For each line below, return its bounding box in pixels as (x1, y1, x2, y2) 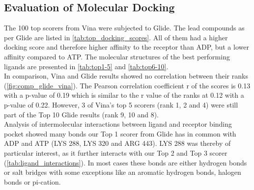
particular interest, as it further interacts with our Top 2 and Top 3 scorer (4, 147, 227, 158)
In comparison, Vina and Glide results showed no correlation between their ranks (4, 71, 248, 81)
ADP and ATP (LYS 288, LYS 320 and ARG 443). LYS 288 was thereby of (4, 138, 231, 148)
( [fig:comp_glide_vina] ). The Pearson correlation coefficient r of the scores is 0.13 (4, 80, 251, 90)
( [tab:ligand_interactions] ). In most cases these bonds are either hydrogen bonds (4, 157, 247, 167)
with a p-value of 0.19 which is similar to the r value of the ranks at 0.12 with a (4, 90, 244, 100)
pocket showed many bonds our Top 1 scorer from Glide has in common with (4, 128, 236, 138)
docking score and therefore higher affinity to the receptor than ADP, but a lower (4, 42, 249, 52)
